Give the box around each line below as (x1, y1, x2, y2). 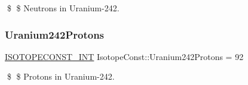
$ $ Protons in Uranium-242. (7, 70, 115, 83)
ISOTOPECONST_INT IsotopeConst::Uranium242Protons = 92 (5, 50, 244, 62)
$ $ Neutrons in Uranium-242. (7, 2, 120, 14)
